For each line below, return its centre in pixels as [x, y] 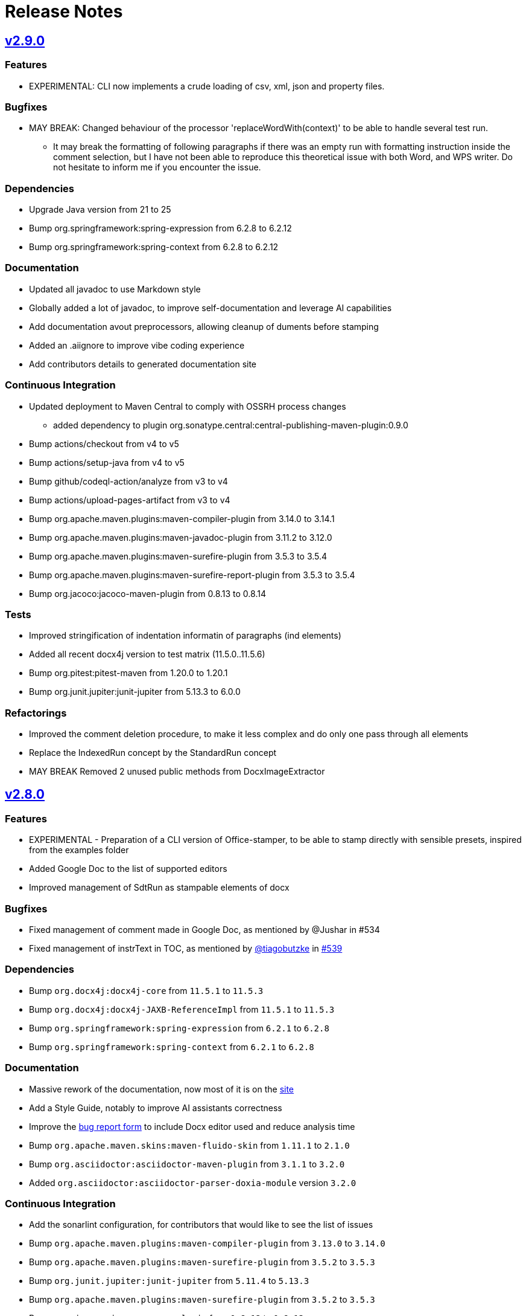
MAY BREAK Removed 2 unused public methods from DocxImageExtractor [177, 772]
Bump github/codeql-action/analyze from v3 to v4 [128, 481]
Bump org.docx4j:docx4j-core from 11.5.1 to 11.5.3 [146, 990]
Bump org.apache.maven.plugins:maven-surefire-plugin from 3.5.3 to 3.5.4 [178, 556]
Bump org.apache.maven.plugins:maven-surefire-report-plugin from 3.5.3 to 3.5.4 [192, 575]
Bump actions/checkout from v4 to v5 [104, 444]
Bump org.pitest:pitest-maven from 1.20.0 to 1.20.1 [128, 673]
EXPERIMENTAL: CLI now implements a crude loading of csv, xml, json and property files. [207, 86]
